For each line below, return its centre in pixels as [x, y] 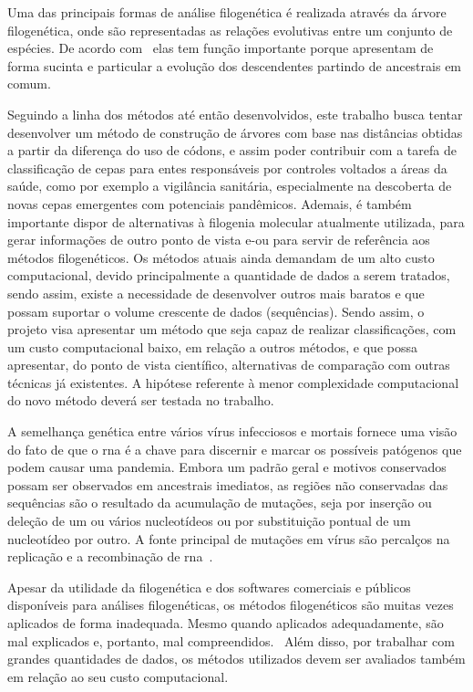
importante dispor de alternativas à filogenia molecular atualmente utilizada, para [236, 221]
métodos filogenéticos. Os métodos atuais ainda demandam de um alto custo [221, 257]
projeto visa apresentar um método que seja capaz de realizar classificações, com [232, 329]
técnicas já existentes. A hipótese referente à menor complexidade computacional [233, 382]
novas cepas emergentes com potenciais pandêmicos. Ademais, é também [210, 203]
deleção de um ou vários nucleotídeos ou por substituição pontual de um [209, 521]
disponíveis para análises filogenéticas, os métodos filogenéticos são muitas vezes [231, 605]
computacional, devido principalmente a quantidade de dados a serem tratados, [229, 275]
